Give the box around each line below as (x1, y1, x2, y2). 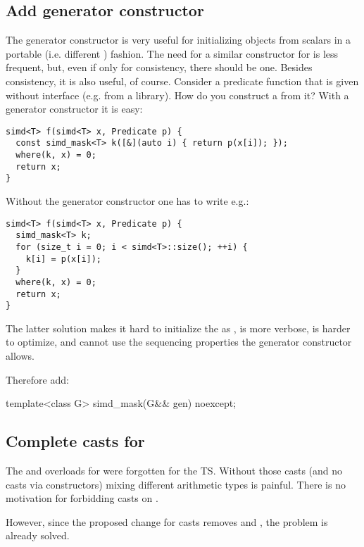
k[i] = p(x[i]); (25, 253, 102, 264)
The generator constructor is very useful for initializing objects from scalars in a (6, 32, 351, 47)
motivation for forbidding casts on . (6, 491, 158, 505)
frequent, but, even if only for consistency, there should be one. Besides (6, 60, 313, 75)
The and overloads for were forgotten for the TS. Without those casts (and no (6, 463, 343, 478)
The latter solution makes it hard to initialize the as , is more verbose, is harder (6, 320, 351, 335)
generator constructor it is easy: (6, 101, 143, 116)
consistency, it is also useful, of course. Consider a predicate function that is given (6, 73, 359, 88)
